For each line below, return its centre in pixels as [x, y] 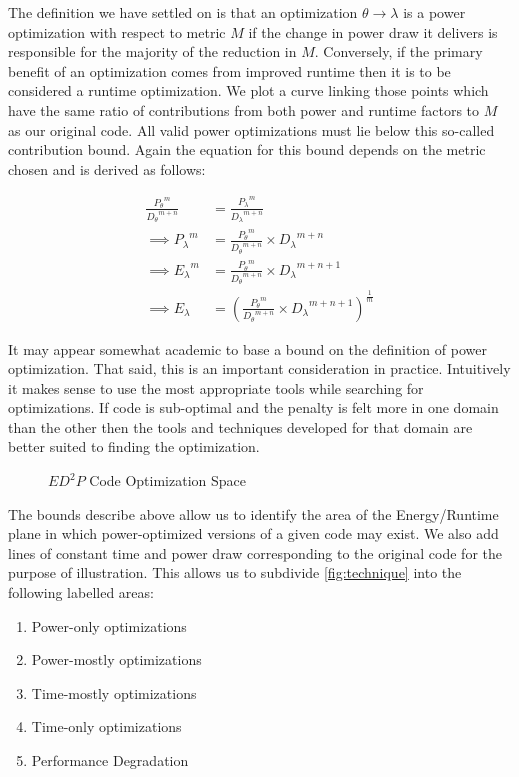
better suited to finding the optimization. [134, 446]
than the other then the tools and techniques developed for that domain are [240, 426]
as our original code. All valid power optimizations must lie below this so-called [251, 129]
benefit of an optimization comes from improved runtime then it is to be [229, 70]
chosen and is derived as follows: [107, 168]
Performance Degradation [110, 760]
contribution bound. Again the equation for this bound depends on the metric [247, 149]
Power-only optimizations [109, 625]
